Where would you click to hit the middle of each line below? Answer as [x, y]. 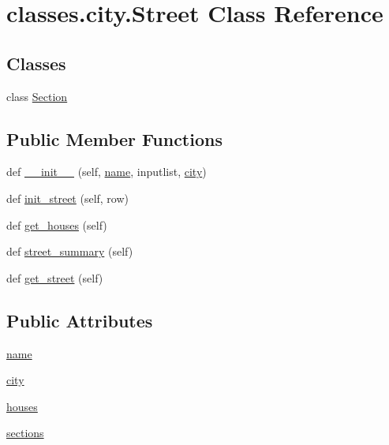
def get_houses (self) [57, 224]
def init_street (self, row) [68, 198]
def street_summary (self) [70, 251]
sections [25, 433]
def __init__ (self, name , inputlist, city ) [107, 172]
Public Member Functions [114, 138]
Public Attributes [80, 320]
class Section [37, 96]
